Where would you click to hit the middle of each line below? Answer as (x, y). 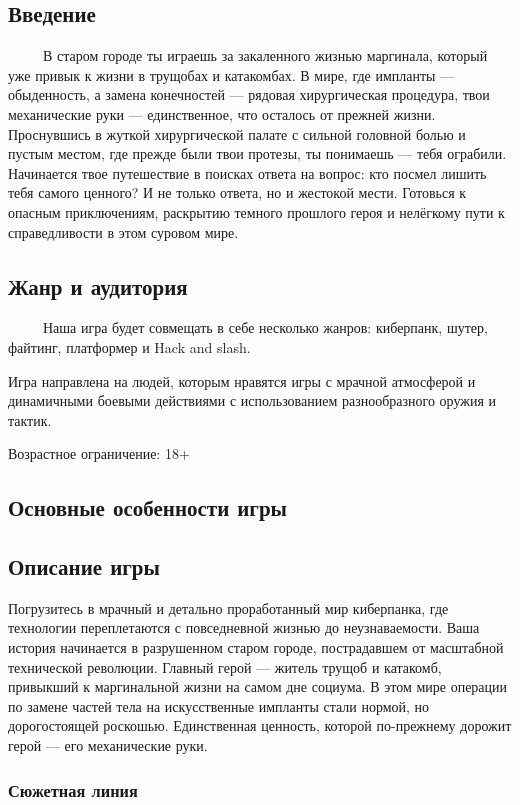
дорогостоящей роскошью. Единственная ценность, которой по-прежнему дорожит (260, 725)
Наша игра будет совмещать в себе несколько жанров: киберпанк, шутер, (265, 327)
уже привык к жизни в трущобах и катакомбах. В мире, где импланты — (231, 74)
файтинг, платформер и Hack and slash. (129, 346)
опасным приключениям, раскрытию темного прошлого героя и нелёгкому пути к (256, 211)
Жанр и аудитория (98, 285)
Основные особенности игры (147, 507)
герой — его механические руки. (108, 745)
